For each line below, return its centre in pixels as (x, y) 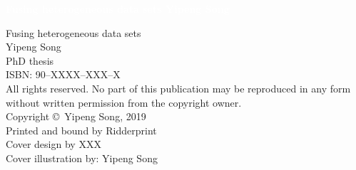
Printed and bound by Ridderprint (81, 130)
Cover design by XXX (54, 144)
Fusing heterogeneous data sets (73, 32)
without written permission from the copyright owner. (124, 102)
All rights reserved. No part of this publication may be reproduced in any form (178, 88)
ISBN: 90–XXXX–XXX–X (63, 74)
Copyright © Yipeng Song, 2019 (76, 116)
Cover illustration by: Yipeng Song (82, 158)
